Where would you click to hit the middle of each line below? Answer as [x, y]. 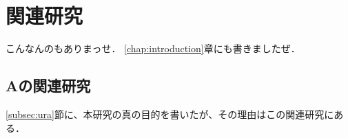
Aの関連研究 [48, 85]
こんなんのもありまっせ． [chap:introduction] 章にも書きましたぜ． [153, 48]
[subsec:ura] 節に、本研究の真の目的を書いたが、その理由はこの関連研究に [170, 114]
